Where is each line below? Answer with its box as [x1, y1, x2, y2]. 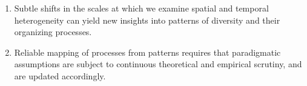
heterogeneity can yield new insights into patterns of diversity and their [14, 13, 280, 26]
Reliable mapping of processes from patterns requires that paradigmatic [14, 45, 281, 58]
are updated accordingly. [14, 69, 106, 82]
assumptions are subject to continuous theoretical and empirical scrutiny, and [14, 58, 302, 70]
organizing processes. [14, 25, 92, 38]
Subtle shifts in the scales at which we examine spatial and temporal [14, 2, 269, 14]
